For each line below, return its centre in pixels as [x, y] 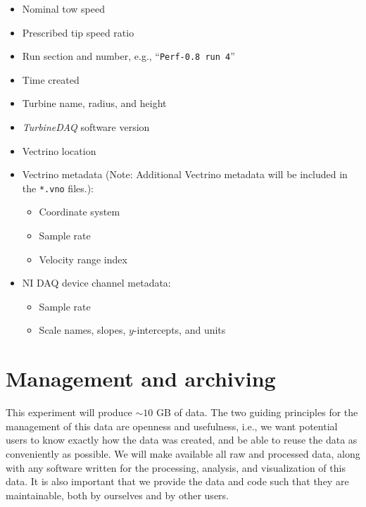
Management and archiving [141, 378]
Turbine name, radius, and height [94, 103]
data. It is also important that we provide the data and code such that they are [177, 481]
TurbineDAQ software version [86, 127]
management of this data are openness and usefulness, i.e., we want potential [172, 426]
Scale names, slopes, [82, 330]
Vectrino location [59, 150]
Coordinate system [80, 212]
